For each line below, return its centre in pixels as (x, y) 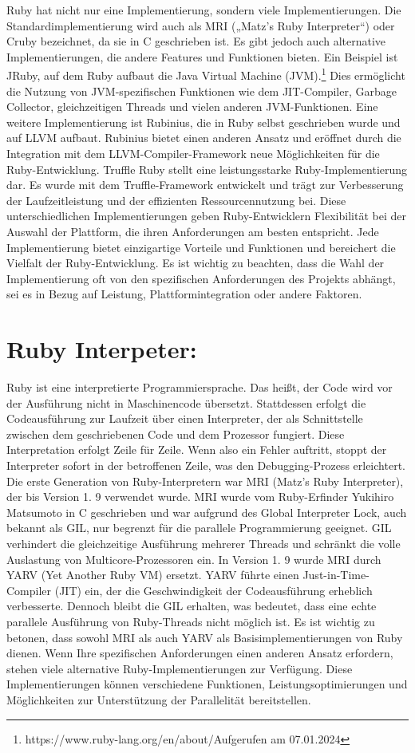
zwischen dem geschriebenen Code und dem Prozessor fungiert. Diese (176, 434)
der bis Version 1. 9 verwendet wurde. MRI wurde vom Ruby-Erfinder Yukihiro (200, 497)
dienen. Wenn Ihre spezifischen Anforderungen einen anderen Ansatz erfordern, (200, 653)
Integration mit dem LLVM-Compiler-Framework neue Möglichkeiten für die (193, 153)
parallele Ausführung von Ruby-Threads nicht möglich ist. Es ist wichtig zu (191, 621)
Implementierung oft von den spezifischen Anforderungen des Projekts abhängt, (201, 278)
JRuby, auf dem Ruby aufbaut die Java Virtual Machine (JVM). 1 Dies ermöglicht (206, 74)
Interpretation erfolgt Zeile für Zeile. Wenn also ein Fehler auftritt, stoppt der (197, 449)
